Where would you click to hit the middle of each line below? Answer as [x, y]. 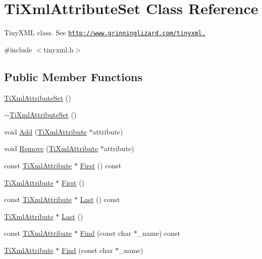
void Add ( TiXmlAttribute [45, 131]
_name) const [159, 233]
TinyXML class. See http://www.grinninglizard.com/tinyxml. [105, 33]
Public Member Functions [73, 76]
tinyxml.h [59, 49]
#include [18, 49]
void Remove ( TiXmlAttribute [51, 148]
